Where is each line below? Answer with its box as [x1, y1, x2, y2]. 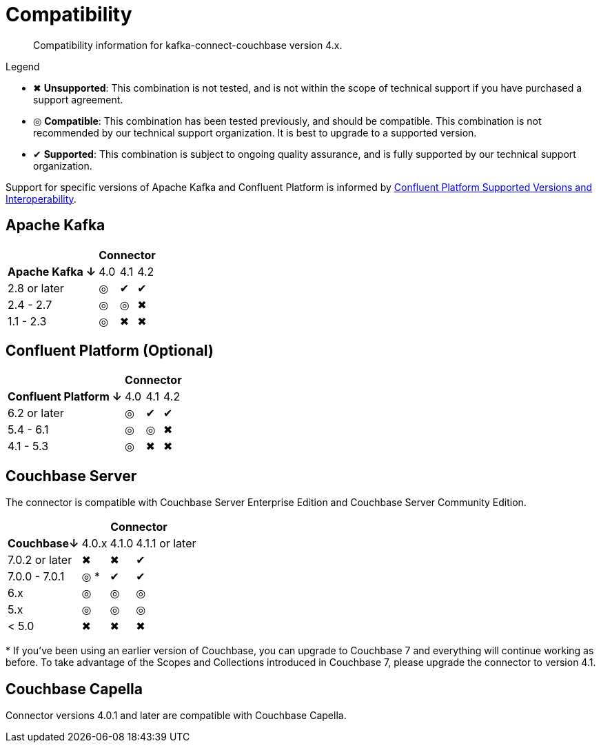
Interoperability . [6, 192, 77, 205]
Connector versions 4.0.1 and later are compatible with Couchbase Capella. [6, 709, 347, 722]
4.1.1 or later [136, 536, 196, 551]
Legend [6, 60, 40, 72]
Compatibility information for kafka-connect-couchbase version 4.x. [33, 39, 343, 51]
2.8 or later [8, 281, 64, 295]
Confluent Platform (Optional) [6, 342, 214, 360]
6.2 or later [8, 406, 64, 421]
